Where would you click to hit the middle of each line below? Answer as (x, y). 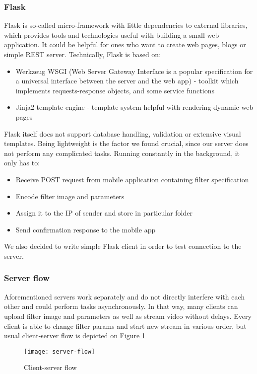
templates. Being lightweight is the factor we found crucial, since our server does (126, 143)
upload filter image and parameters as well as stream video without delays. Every (128, 316)
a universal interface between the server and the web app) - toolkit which (127, 81)
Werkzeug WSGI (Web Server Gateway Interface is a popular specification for (134, 71)
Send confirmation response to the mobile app (86, 229)
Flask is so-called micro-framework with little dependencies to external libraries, (126, 25)
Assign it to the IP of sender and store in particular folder (104, 213)
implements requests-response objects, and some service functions (115, 90)
